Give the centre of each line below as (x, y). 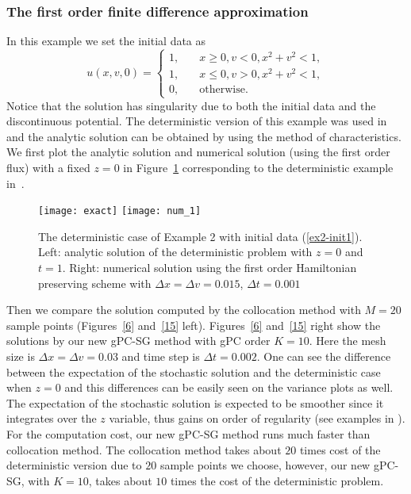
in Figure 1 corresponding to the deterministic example (258, 167)
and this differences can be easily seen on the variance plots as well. (229, 387)
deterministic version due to (74, 465)
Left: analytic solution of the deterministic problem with (175, 252)
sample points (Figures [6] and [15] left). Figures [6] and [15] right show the (194, 325)
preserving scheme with (95, 283)
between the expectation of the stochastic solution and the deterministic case (194, 371)
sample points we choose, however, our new (265, 465)
